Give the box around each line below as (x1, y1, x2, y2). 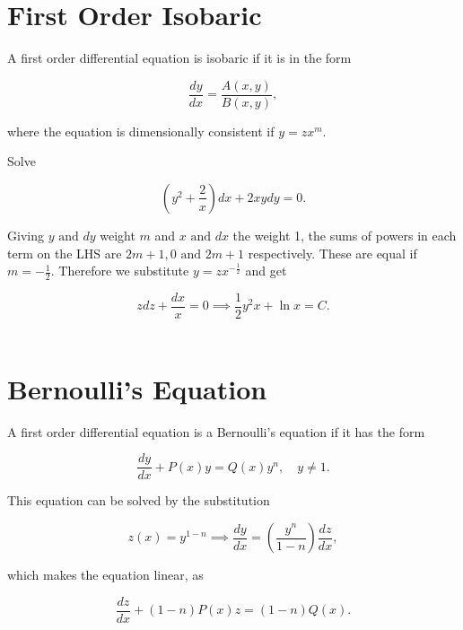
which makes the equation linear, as (7, 565, 204, 584)
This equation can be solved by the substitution (7, 491, 270, 510)
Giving (7, 225, 44, 244)
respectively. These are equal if (248, 243, 417, 262)
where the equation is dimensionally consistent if (7, 121, 275, 140)
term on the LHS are (7, 243, 122, 262)
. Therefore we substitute (50, 261, 189, 280)
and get (245, 261, 287, 280)
